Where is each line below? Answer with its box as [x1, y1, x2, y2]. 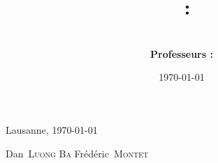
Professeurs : [150, 46, 213, 61]
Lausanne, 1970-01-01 [6, 122, 98, 137]
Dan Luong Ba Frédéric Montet [6, 146, 149, 160]
